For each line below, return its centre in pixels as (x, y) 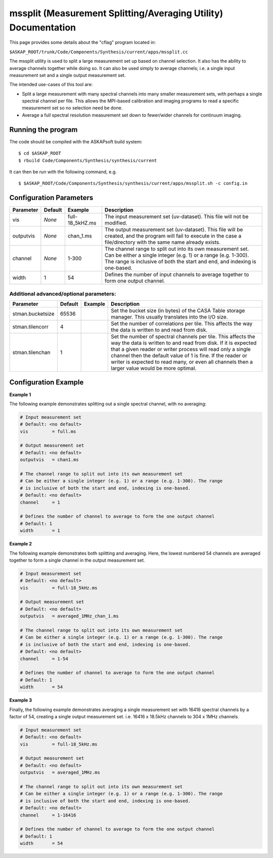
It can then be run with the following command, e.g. (63, 172)
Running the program (43, 129)
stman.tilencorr (31, 327)
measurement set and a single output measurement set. (67, 75)
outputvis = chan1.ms (50, 460)
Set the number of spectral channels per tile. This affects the (183, 336)
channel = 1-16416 (48, 815)
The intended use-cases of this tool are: (51, 85)
